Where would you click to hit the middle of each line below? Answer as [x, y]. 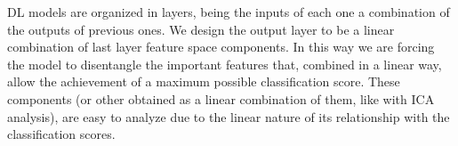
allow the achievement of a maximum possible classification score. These [204, 81]
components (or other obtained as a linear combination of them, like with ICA [221, 98]
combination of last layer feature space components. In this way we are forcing [221, 47]
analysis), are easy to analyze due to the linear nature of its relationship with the [229, 116]
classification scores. [61, 134]
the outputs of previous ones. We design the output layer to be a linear [201, 29]
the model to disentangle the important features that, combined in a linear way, [225, 64]
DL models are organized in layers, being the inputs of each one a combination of [229, 12]
